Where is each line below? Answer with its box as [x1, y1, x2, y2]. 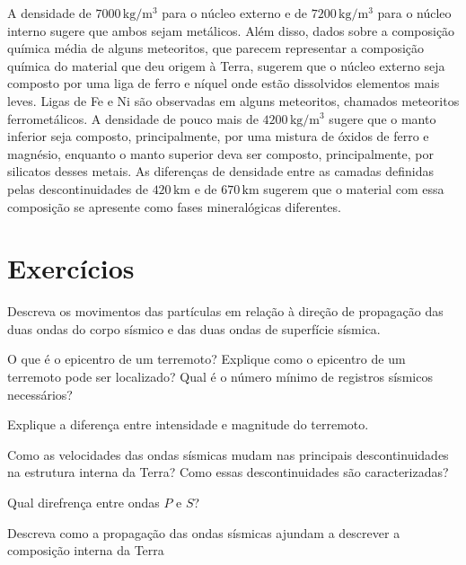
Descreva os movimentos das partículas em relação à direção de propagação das [7, 302, 444, 321]
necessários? [7, 384, 73, 403]
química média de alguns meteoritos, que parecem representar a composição [7, 39, 425, 57]
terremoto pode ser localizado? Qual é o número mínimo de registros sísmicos [7, 367, 433, 386]
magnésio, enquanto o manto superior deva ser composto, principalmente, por [7, 144, 434, 163]
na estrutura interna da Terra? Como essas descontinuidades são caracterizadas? [7, 463, 449, 481]
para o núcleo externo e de [162, 4, 308, 22]
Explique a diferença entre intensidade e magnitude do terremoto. [7, 415, 369, 434]
